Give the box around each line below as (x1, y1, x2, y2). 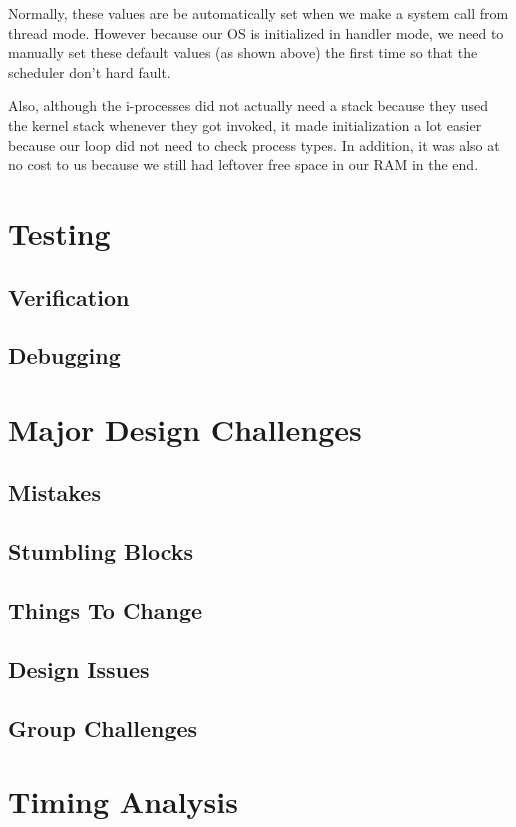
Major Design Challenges (8, 408, 362, 449)
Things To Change (8, 595, 203, 626)
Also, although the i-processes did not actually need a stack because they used (8, 95, 489, 116)
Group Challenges (8, 712, 198, 743)
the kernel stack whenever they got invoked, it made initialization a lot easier (8, 114, 482, 135)
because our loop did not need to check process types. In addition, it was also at (8, 134, 500, 155)
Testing (8, 212, 111, 253)
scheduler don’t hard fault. (8, 61, 171, 82)
